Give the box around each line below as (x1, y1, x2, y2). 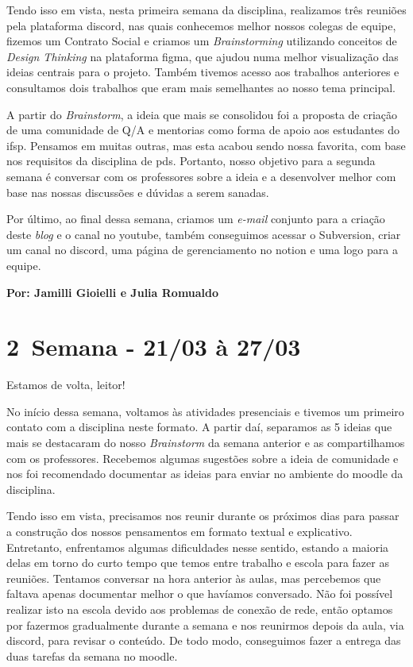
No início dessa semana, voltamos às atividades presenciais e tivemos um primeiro (6, 403, 404, 419)
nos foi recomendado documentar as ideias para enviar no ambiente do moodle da (6, 465, 403, 482)
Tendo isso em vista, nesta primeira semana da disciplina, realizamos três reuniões (6, 2, 407, 17)
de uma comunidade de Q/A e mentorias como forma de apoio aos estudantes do (6, 121, 400, 138)
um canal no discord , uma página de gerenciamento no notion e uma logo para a (6, 241, 398, 258)
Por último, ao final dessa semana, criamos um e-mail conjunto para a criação (6, 210, 385, 227)
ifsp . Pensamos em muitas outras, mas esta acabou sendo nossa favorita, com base (6, 137, 406, 153)
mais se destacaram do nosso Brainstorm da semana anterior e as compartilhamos (6, 434, 405, 450)
